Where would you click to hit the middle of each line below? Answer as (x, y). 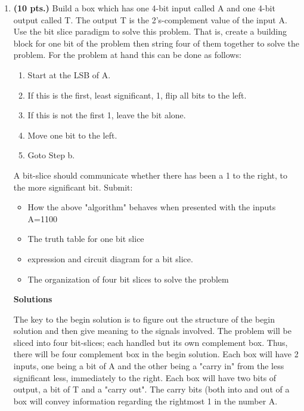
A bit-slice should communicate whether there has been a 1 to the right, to (150, 175)
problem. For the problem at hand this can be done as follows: (127, 55)
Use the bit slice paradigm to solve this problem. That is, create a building (150, 31)
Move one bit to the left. (72, 135)
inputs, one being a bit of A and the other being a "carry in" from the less (149, 366)
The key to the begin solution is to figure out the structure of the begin (144, 319)
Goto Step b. (51, 155)
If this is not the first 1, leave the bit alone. (107, 115)
